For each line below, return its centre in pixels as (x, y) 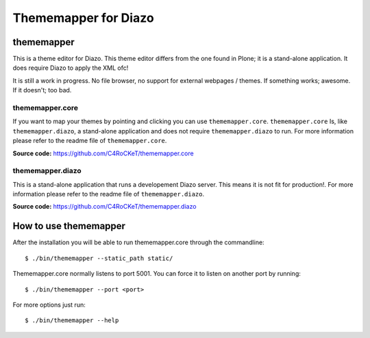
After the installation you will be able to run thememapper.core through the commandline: (138, 242)
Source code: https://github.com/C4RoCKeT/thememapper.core (103, 153)
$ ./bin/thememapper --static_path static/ (99, 258)
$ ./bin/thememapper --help (72, 321)
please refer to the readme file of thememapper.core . (90, 141)
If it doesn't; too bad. (42, 90)
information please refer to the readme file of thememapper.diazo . (109, 194)
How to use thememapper (69, 226)
